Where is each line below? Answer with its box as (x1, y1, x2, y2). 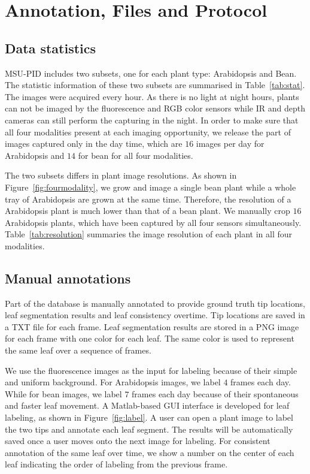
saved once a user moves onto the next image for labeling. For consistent (5, 434, 271, 447)
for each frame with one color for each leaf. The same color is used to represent (5, 332, 294, 345)
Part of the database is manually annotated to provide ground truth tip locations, (5, 297, 305, 309)
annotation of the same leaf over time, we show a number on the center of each (5, 446, 294, 458)
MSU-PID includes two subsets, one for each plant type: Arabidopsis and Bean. (5, 67, 297, 79)
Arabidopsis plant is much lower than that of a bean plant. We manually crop (5, 204, 290, 217)
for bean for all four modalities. (78, 149, 193, 161)
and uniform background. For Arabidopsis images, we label (5, 376, 221, 388)
